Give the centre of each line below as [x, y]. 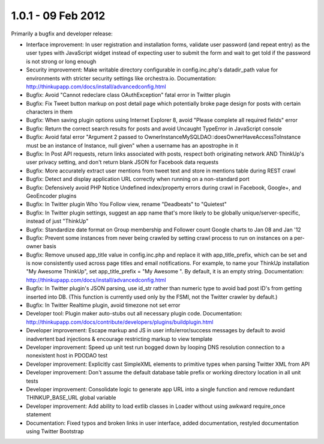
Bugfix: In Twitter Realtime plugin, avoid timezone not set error [103, 305]
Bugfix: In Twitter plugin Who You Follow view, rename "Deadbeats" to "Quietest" [127, 204]
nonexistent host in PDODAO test [67, 356]
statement [38, 415]
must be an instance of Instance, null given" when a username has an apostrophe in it [132, 145]
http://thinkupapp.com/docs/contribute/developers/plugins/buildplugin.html [120, 322]
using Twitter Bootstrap [55, 431]
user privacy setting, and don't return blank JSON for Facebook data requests [122, 162]
